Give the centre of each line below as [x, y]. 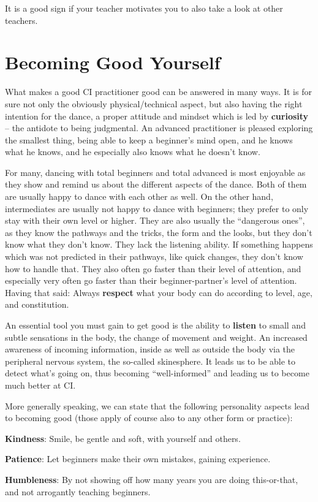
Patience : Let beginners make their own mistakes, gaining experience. [138, 459]
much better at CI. [40, 385]
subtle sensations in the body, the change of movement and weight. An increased [156, 337]
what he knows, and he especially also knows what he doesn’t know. [133, 152]
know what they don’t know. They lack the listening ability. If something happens [159, 244]
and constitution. [37, 304]
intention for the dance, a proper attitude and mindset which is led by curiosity [157, 116]
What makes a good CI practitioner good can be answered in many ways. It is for [158, 92]
